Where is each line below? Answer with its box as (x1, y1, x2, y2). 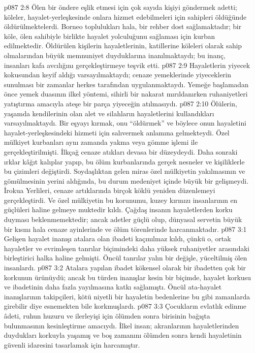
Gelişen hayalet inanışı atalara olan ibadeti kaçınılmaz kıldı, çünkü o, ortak (4, 233, 231, 244)
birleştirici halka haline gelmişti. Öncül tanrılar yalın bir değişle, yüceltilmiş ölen (4, 253, 247, 263)
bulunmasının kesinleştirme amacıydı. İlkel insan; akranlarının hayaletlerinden (4, 320, 239, 330)
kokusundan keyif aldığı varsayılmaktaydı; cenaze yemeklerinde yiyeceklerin (4, 69, 231, 80)
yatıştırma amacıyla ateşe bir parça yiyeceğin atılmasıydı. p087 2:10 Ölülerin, (4, 98, 237, 108)
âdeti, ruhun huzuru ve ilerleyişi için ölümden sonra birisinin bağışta (4, 311, 210, 321)
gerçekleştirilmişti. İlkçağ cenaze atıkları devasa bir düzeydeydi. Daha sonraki (4, 146, 238, 157)
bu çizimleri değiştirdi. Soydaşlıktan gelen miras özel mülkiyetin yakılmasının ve (4, 166, 245, 176)
